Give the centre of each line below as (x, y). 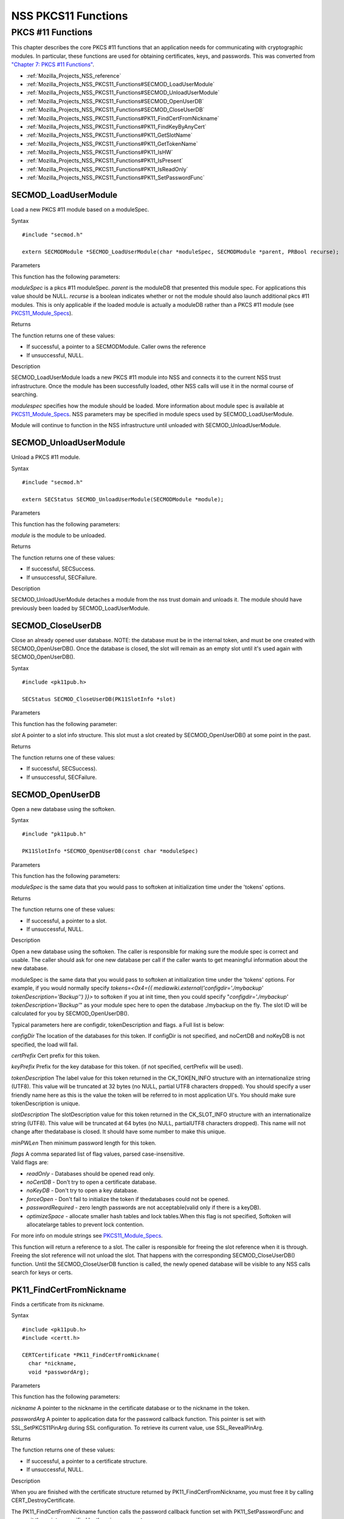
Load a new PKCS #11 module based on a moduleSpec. (80, 210)
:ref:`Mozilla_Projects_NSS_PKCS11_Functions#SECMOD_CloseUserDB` (115, 110)
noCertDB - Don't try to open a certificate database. (91, 1182)
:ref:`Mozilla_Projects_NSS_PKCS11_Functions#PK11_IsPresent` (105, 160)
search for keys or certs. (42, 1272)
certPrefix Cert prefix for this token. (56, 1055)
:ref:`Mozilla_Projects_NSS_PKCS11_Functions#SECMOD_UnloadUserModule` (123, 93)
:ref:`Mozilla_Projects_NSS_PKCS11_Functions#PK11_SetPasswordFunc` (115, 178)
